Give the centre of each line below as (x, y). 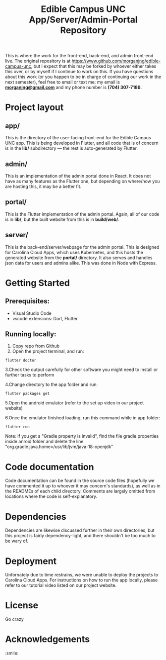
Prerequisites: (27, 301)
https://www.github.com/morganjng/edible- (116, 61)
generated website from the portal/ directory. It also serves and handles (79, 258)
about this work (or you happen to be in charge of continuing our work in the (83, 77)
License (22, 606)
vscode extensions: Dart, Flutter (45, 318)
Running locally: (31, 334)
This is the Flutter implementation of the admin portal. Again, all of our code (82, 214)
